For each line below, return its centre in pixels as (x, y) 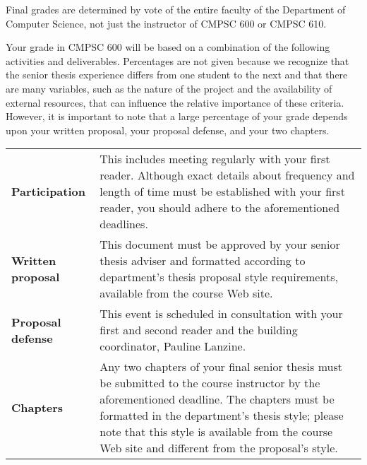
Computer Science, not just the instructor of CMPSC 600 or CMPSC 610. (166, 23)
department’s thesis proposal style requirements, (219, 277)
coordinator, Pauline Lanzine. (173, 346)
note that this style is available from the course (216, 432)
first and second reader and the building (199, 330)
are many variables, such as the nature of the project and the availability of (169, 88)
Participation (48, 192)
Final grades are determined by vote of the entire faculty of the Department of (176, 9)
